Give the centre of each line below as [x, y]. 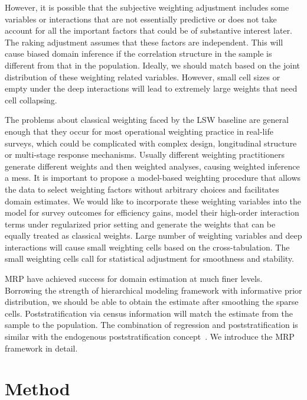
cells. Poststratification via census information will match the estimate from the [149, 313]
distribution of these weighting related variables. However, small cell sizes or [143, 77]
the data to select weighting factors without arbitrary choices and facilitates [142, 189]
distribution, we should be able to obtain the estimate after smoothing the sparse [152, 302]
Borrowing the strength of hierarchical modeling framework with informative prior [153, 290]
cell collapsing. [31, 100]
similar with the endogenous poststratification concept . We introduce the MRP [150, 336]
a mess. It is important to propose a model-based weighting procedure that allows [153, 178]
